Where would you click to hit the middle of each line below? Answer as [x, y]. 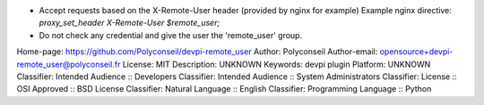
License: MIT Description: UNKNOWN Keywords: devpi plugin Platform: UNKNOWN [277, 64]
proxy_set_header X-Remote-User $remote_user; [130, 23]
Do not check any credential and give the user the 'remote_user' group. [171, 35]
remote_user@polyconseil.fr [69, 64]
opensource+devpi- [416, 52]
